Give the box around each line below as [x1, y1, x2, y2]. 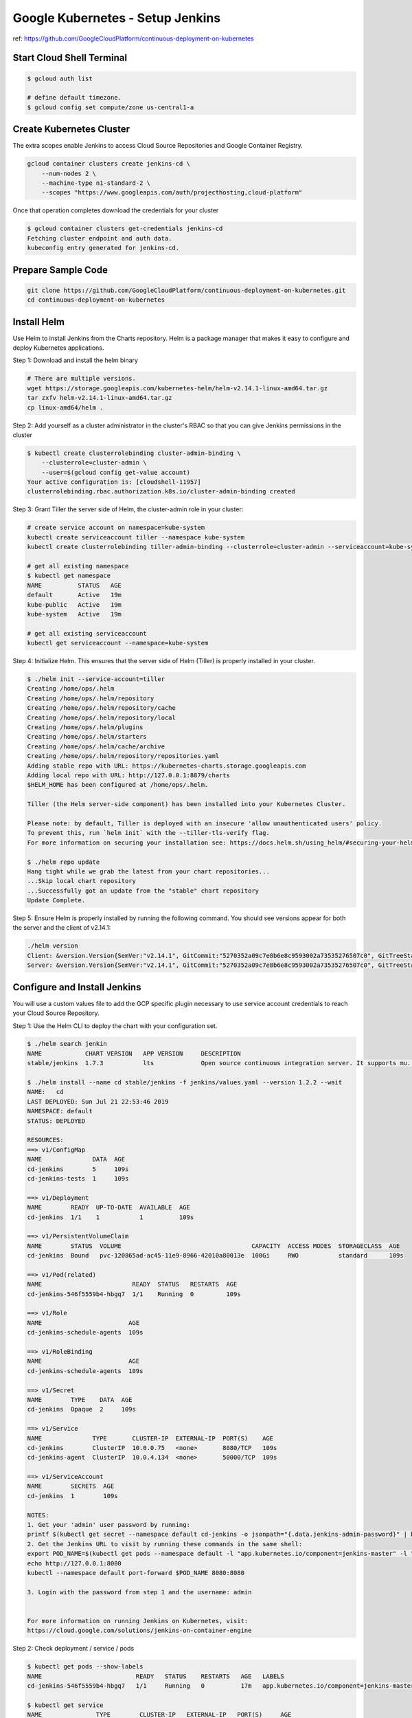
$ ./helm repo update [27, 858, 100, 866]
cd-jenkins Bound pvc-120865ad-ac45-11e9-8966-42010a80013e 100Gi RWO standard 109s [27, 1251, 404, 1260]
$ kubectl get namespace [27, 572, 111, 580]
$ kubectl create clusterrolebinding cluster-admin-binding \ [27, 449, 241, 457]
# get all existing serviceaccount [27, 629, 147, 637]
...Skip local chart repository [27, 877, 137, 885]
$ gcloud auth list [27, 74, 93, 82]
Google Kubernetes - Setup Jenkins [12, 10, 221, 25]
